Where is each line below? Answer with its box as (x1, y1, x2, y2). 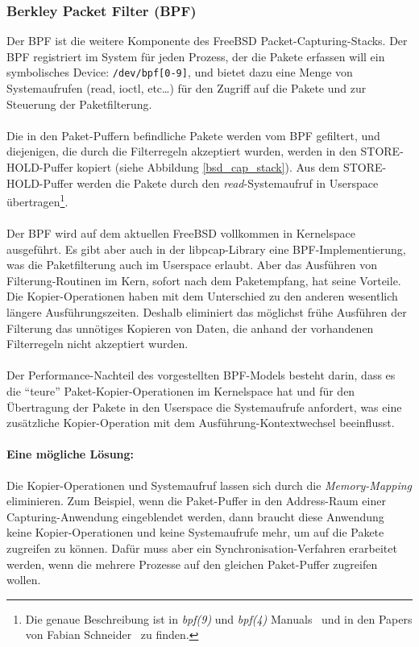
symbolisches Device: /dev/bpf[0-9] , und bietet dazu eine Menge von (6, 64, 353, 81)
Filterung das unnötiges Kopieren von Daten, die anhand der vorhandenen (6, 319, 374, 336)
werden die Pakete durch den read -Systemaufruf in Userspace (77, 174, 379, 191)
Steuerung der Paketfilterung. (6, 95, 152, 112)
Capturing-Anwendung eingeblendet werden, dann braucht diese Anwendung (6, 508, 384, 525)
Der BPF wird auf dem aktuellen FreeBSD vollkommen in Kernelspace (6, 225, 355, 242)
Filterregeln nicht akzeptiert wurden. (6, 335, 189, 352)
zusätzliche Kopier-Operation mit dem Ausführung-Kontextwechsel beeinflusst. (6, 414, 395, 431)
